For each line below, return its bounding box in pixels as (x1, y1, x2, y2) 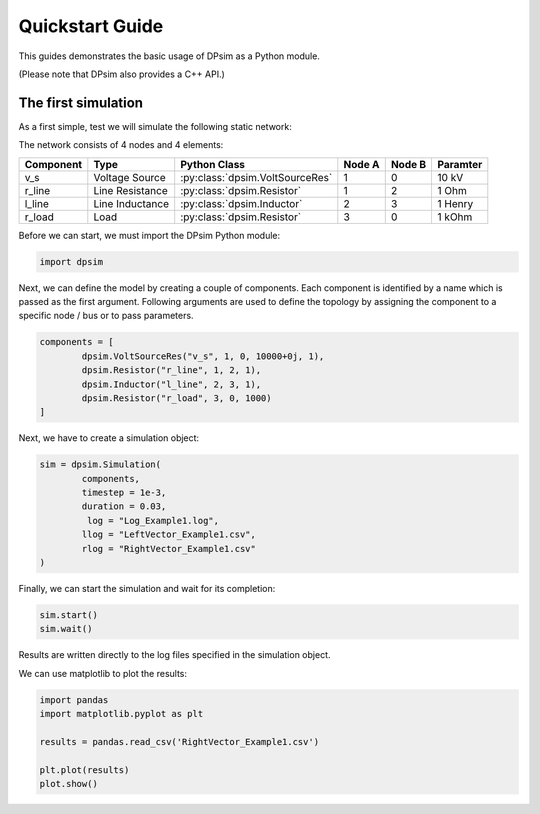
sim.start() (39, 609, 99, 620)
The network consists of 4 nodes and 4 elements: (18, 139, 224, 151)
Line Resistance (93, 183, 169, 197)
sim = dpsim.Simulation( (39, 459, 162, 470)
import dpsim (39, 256, 104, 267)
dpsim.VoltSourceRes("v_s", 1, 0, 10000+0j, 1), (81, 350, 325, 362)
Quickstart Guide (18, 15, 164, 37)
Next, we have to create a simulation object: (18, 432, 200, 444)
